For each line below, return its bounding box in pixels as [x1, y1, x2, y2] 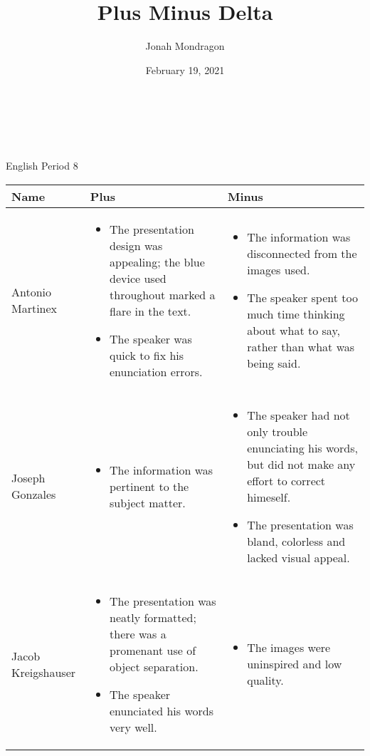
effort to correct [247, 472, 326, 489]
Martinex [11, 300, 58, 317]
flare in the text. [110, 302, 191, 319]
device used [110, 269, 166, 286]
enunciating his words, [247, 439, 358, 456]
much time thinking [247, 306, 345, 323]
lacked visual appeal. [247, 549, 350, 566]
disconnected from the [247, 245, 357, 262]
